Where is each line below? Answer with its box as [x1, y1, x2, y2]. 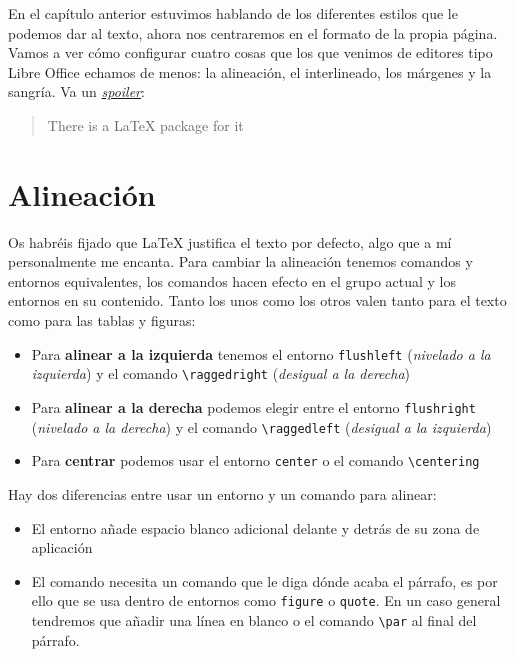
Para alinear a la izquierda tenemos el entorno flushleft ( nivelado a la [31, 343, 491, 364]
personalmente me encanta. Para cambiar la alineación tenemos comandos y [8, 251, 473, 272]
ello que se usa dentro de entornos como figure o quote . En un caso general [31, 590, 501, 611]
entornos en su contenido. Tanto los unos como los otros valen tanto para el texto [8, 290, 507, 311]
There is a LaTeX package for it [47, 114, 244, 135]
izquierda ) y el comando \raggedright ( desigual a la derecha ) [31, 363, 411, 384]
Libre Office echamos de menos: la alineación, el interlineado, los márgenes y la [8, 61, 492, 82]
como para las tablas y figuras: [8, 310, 196, 331]
